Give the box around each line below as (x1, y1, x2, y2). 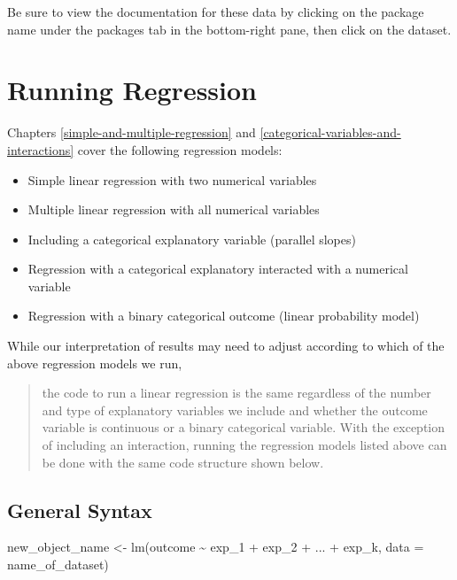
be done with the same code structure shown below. (42, 452, 324, 471)
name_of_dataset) (7, 555, 109, 574)
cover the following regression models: (77, 140, 283, 159)
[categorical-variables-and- (259, 123, 401, 142)
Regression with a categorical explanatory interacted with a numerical (27, 259, 408, 278)
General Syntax (7, 496, 152, 523)
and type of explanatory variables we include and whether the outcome (42, 400, 428, 419)
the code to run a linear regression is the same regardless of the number (42, 383, 431, 402)
